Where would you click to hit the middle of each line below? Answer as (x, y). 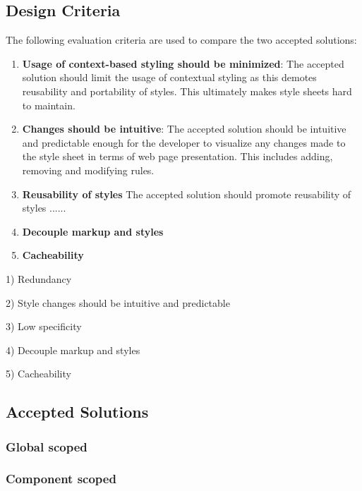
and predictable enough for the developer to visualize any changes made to (184, 142)
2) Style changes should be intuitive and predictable (118, 302)
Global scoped (47, 446)
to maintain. (49, 105)
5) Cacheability (38, 374)
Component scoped (61, 479)
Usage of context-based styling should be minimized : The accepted (183, 63)
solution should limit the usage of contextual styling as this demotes (169, 77)
